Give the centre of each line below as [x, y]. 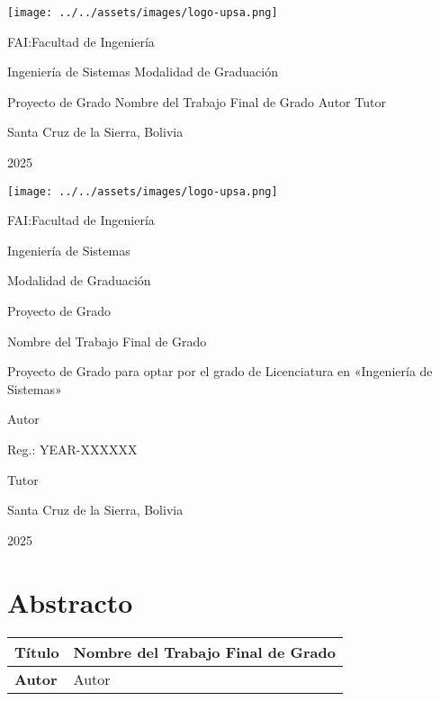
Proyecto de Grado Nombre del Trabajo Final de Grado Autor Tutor [197, 101]
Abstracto [70, 602]
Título [37, 652]
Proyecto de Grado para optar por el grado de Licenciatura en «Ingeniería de [220, 371]
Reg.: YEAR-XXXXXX [72, 449]
